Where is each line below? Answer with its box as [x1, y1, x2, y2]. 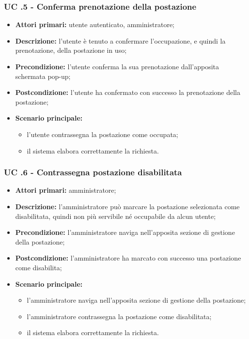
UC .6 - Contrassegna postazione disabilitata [4, 166, 182, 178]
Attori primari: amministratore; [15, 185, 116, 195]
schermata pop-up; [15, 71, 71, 81]
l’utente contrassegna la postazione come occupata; [27, 129, 178, 139]
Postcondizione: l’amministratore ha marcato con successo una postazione [15, 253, 241, 263]
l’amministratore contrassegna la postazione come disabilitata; [27, 311, 212, 321]
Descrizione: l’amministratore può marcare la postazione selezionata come [15, 201, 240, 211]
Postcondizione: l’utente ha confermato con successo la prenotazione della [15, 87, 240, 97]
